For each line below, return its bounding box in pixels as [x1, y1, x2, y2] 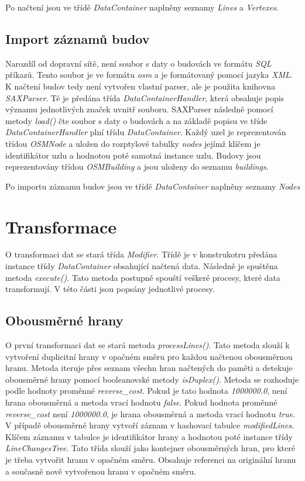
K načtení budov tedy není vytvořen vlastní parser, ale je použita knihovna [5, 80, 276, 92]
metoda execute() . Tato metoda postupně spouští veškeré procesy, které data [5, 271, 280, 283]
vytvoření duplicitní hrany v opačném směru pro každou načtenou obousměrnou [5, 350, 293, 362]
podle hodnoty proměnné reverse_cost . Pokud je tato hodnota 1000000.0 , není [5, 384, 287, 397]
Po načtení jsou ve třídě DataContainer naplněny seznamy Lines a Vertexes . [5, 1, 279, 13]
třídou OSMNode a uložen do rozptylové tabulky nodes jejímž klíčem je [5, 137, 261, 149]
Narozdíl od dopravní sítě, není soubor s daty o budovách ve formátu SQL [5, 57, 272, 69]
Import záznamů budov [5, 29, 150, 47]
